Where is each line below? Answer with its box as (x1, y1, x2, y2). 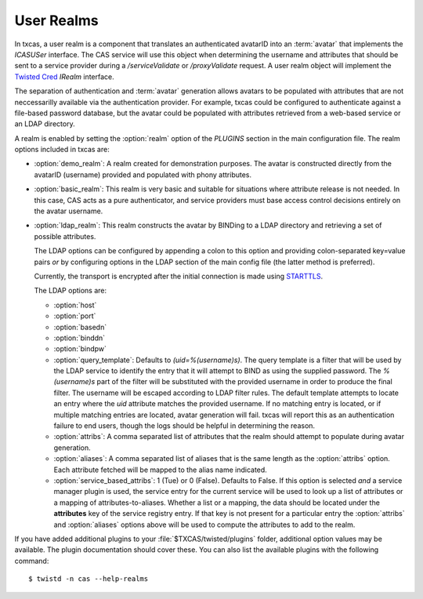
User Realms (14, 12, 99, 29)
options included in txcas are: (14, 145, 110, 154)
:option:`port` (53, 311, 96, 321)
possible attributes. (34, 231, 96, 241)
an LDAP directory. (14, 119, 75, 129)
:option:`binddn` (53, 333, 106, 343)
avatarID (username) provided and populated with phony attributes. (34, 169, 252, 180)
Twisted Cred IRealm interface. (14, 71, 115, 82)
